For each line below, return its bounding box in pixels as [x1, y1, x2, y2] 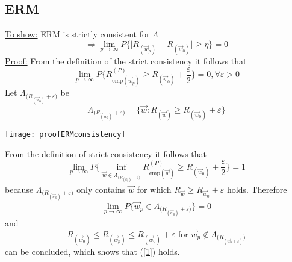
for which [137, 182, 172, 195]
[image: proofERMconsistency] [5, 129, 126, 139]
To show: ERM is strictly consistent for [5, 28, 150, 40]
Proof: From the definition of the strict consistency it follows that [5, 54, 247, 67]
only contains [76, 182, 126, 195]
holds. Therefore [227, 182, 287, 195]
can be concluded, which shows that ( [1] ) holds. [5, 245, 180, 258]
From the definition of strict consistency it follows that [5, 147, 207, 160]
